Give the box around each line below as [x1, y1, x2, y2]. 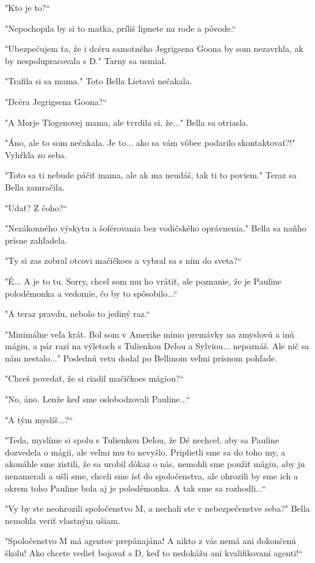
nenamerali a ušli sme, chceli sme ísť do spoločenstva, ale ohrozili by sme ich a [5, 470, 299, 482]
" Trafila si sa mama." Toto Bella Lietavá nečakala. [5, 74, 192, 87]
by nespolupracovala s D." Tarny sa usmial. [5, 54, 167, 67]
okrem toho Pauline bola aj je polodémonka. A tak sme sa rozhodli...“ [5, 481, 266, 494]
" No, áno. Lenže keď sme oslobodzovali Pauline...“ [5, 393, 190, 405]
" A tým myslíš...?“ [5, 413, 73, 426]
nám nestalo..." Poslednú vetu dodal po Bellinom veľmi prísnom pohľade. [5, 351, 278, 364]
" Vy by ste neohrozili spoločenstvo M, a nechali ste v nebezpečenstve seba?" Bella [5, 502, 310, 515]
